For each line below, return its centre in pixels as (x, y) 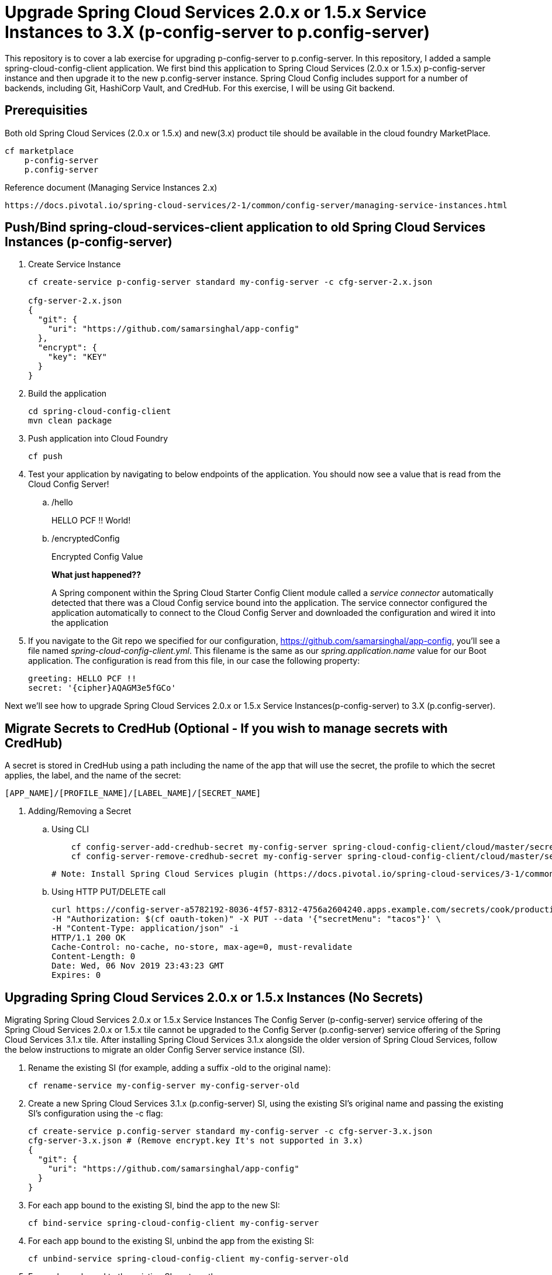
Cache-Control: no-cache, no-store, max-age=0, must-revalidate (202, 947)
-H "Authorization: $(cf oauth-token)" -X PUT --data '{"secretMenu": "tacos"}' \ (246, 919)
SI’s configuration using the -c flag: (96, 1114)
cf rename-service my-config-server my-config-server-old (164, 1086)
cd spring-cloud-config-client (100, 411)
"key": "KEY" (77, 357)
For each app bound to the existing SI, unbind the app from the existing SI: (171, 1241)
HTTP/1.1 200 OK (89, 938)
